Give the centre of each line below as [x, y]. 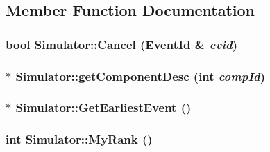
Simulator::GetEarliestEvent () [103, 107]
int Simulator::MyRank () [79, 139]
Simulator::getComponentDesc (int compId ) [141, 76]
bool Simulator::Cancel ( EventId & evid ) [121, 44]
